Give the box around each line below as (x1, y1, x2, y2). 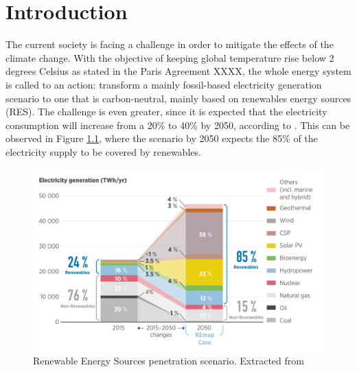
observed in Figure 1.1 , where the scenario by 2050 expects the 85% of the (5, 131, 318, 146)
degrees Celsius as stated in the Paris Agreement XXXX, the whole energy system (5, 64, 352, 78)
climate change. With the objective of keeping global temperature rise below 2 (5, 50, 334, 65)
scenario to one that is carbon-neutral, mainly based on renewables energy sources (5, 91, 352, 105)
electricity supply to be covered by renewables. (5, 144, 201, 159)
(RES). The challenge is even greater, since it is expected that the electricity (5, 104, 327, 119)
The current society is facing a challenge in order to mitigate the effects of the (5, 37, 334, 51)
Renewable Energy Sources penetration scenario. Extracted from (33, 353, 304, 367)
